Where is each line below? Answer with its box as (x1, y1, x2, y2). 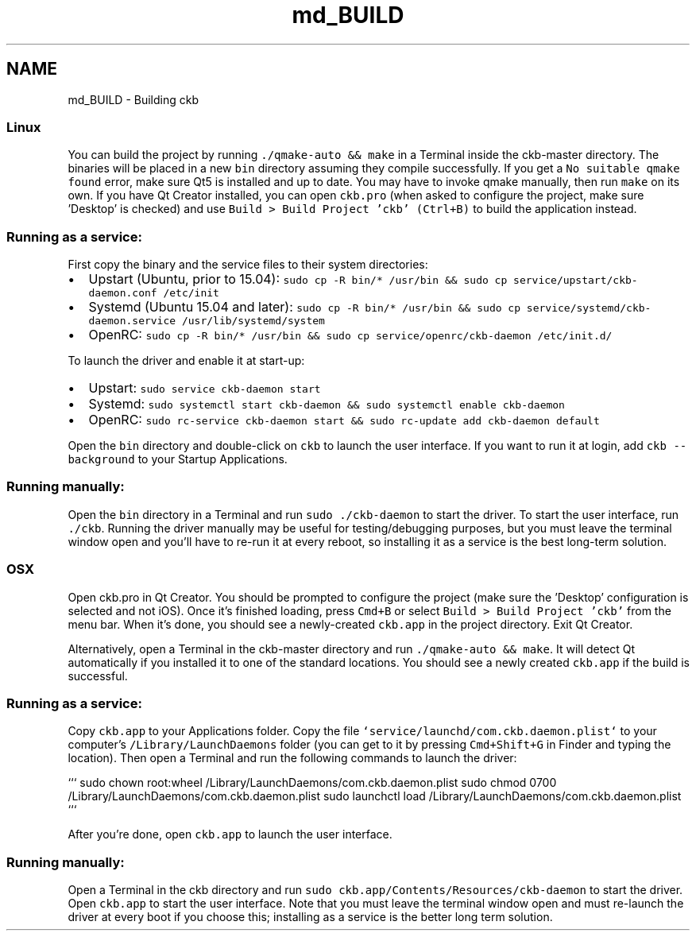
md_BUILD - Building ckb (68, 92, 199, 106)
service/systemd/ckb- (526, 302, 652, 315)
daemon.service (88, 315, 176, 327)
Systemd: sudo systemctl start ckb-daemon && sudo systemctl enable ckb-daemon (88, 396, 565, 412)
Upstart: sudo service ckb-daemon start (88, 380, 321, 397)
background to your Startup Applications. (68, 452, 288, 467)
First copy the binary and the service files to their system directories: (68, 257, 428, 272)
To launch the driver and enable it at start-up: (68, 354, 305, 368)
